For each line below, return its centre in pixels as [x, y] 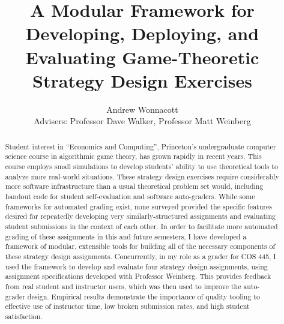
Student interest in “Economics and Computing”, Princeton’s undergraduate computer [140, 146]
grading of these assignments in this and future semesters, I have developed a [126, 236]
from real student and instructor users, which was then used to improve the [123, 286]
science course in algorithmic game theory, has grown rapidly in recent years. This [133, 156]
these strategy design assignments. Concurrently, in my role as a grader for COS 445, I [140, 256]
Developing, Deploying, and [142, 33]
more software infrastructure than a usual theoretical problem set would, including [134, 186]
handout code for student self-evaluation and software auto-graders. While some [130, 196]
